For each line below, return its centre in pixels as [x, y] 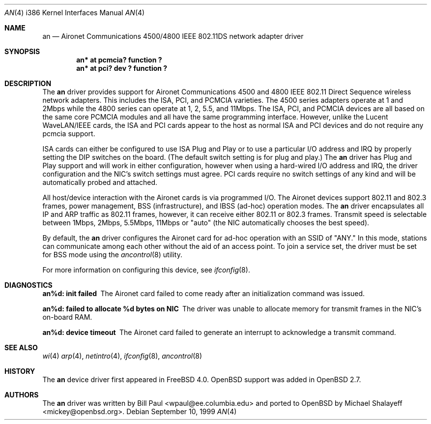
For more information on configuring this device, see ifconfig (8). [146, 270]
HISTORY [20, 371]
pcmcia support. [69, 134]
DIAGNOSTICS [29, 285]
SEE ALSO [21, 348]
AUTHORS [22, 395]
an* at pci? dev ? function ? [122, 68]
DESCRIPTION [28, 83]
